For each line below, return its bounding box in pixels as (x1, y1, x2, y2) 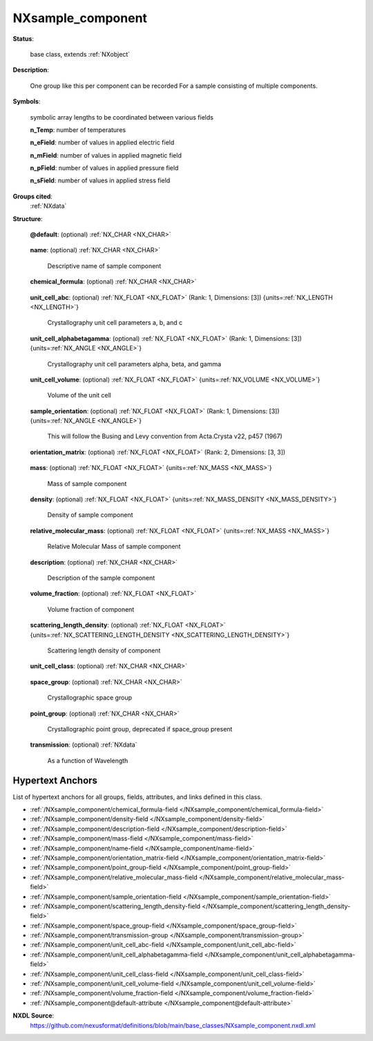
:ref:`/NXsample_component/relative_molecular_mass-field (30, 873, 198, 881)
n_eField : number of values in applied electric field (30, 138, 175, 147)
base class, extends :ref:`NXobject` (30, 50, 131, 58)
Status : (12, 35, 35, 43)
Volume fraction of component (47, 605, 135, 613)
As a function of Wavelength (47, 756, 128, 765)
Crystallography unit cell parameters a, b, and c (47, 319, 183, 327)
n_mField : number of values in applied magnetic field (30, 151, 182, 159)
